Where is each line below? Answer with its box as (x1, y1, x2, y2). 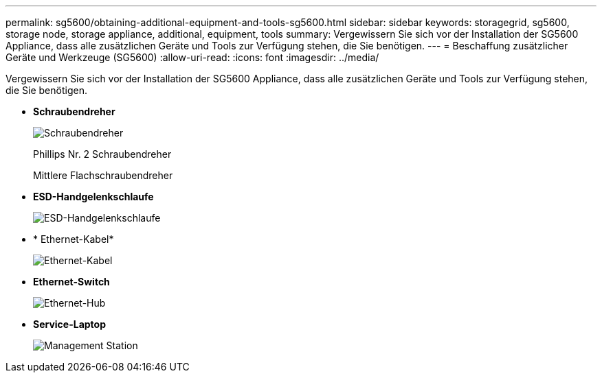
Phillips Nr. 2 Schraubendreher (33, 148, 172, 160)
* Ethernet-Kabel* (33, 233, 114, 245)
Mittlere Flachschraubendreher (33, 169, 173, 181)
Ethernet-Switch (33, 276, 110, 287)
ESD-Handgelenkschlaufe (33, 191, 154, 202)
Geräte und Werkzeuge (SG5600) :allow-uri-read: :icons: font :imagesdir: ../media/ (5, 51, 379, 63)
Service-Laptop (33, 318, 107, 330)
